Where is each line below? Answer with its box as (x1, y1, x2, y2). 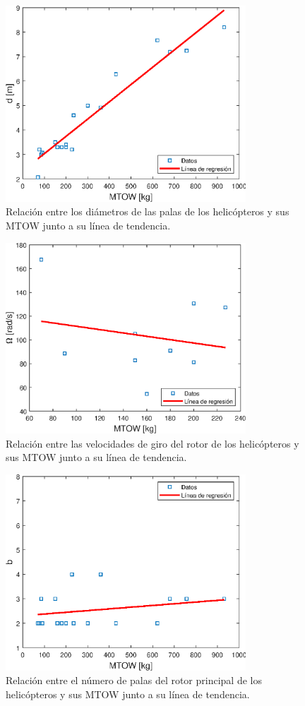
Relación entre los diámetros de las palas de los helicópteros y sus (6, 204, 289, 219)
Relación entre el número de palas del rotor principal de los (6, 673, 262, 688)
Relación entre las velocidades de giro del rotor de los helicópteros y (6, 436, 299, 450)
